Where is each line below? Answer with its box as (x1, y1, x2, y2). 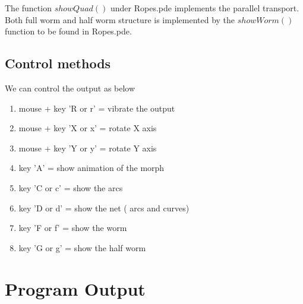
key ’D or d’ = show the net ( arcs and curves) (18, 201, 190, 214)
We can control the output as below (5, 81, 135, 94)
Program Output (5, 276, 146, 300)
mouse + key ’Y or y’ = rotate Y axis (18, 141, 157, 154)
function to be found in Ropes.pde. (5, 25, 132, 37)
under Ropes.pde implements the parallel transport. (111, 2, 299, 14)
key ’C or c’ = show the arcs (18, 181, 123, 194)
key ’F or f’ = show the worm (18, 221, 127, 234)
